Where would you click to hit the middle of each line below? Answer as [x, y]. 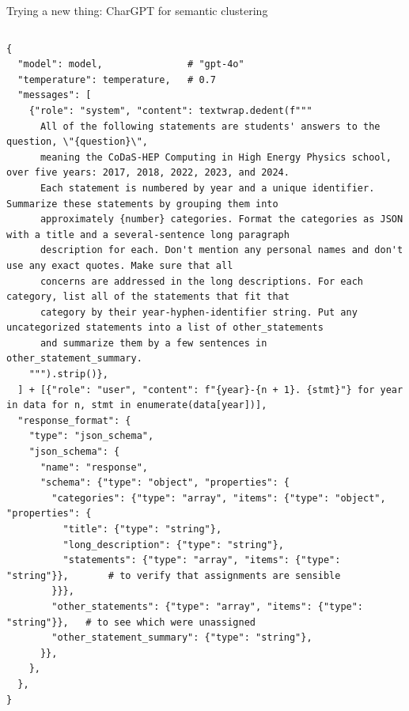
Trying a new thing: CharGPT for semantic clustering [137, 10]
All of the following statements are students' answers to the [210, 126]
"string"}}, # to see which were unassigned [131, 622]
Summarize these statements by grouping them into [142, 204]
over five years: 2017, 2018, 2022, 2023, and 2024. [148, 173]
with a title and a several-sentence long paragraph [148, 234]
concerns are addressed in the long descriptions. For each [202, 281]
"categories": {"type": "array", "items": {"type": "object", [219, 498]
